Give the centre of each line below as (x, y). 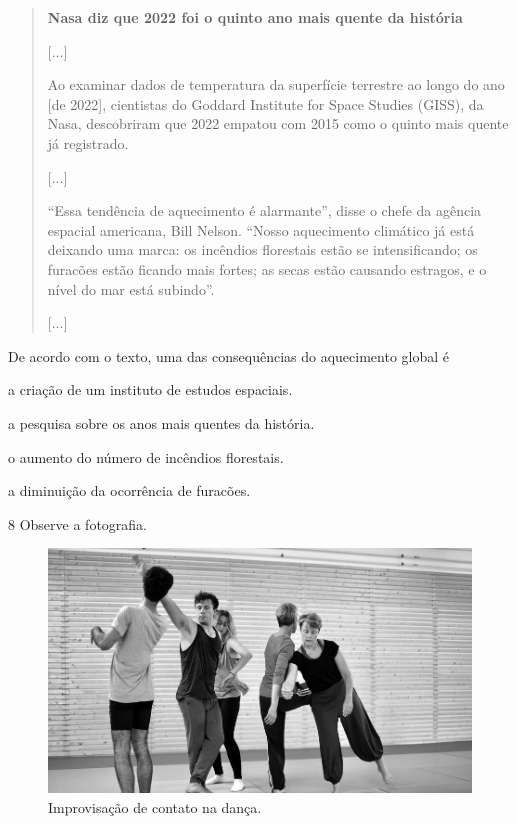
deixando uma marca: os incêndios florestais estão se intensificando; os (262, 249)
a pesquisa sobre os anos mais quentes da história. (161, 422)
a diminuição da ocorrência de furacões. (129, 490)
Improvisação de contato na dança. (155, 806)
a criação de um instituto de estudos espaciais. (150, 389)
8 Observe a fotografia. (77, 523)
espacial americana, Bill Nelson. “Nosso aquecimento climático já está (261, 229)
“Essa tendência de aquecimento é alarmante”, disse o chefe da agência (264, 210)
